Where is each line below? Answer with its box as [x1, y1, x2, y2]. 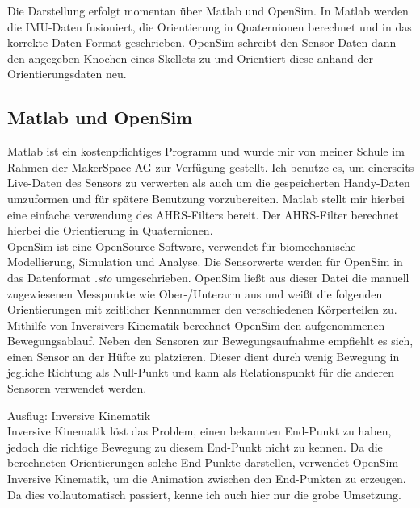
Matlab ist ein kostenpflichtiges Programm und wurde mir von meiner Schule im [7, 143, 405, 160]
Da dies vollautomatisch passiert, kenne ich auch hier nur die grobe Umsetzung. [7, 485, 401, 502]
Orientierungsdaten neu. [7, 65, 127, 82]
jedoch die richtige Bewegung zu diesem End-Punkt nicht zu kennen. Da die [7, 438, 383, 455]
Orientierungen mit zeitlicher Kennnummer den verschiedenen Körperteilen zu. [7, 301, 397, 318]
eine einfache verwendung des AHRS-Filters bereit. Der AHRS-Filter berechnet [7, 206, 399, 223]
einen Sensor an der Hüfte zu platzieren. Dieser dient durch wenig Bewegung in [7, 348, 400, 364]
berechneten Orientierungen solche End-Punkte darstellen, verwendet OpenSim [7, 454, 399, 471]
